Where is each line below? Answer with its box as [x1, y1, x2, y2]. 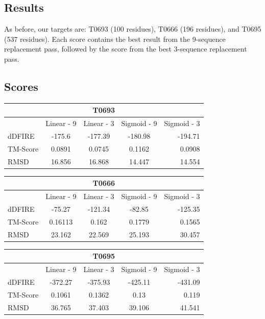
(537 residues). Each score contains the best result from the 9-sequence [4, 33, 226, 44]
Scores [4, 78, 38, 94]
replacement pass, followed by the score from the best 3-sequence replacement [4, 43, 247, 54]
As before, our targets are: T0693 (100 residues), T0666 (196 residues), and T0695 [4, 23, 261, 34]
